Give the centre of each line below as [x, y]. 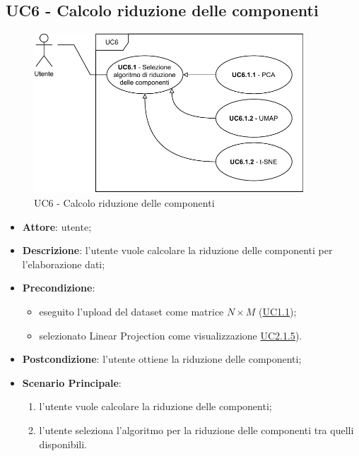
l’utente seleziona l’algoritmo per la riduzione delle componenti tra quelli [196, 430]
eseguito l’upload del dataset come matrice [131, 312]
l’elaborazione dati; [64, 264]
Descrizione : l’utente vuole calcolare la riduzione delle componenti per [177, 250]
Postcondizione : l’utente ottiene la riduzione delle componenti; [162, 359]
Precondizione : [59, 288]
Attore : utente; [57, 226]
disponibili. [63, 444]
